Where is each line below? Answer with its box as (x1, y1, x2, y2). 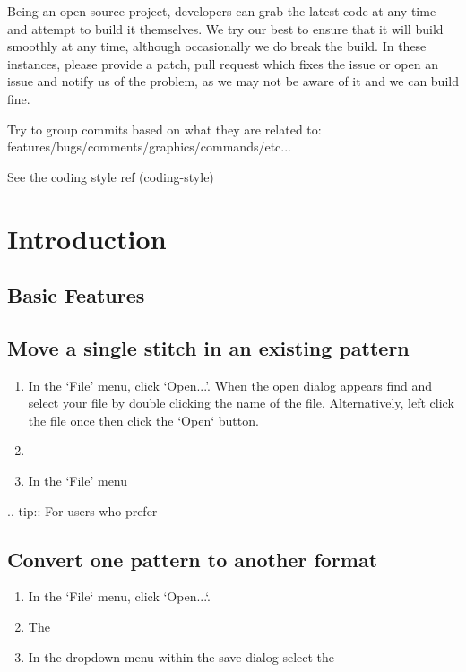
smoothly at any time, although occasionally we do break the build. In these (7, 37, 427, 56)
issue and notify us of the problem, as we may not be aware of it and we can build (7, 72, 459, 90)
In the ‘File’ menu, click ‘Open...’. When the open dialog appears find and (28, 375, 433, 394)
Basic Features (7, 281, 145, 309)
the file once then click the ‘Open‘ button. (28, 410, 259, 429)
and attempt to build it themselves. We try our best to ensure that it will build (7, 19, 444, 38)
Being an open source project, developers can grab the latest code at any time (7, 2, 436, 20)
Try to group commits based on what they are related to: (7, 119, 322, 138)
